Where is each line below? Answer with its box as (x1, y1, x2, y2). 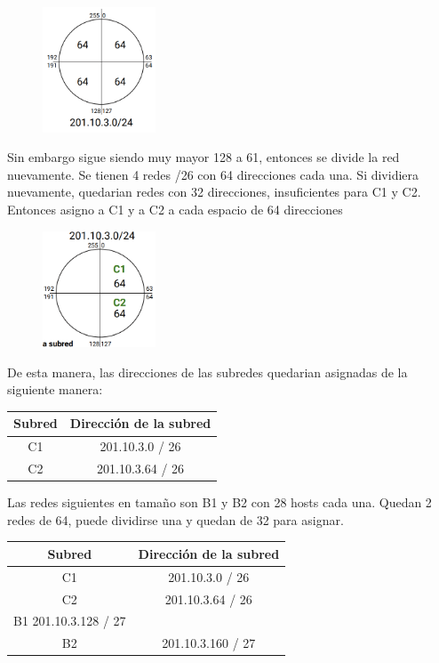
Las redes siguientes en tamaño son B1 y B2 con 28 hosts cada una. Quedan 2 (7, 493, 432, 512)
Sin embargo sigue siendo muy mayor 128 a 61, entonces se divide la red (7, 148, 400, 166)
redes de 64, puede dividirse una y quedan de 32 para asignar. (7, 510, 344, 529)
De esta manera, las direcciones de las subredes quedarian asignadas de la (7, 362, 408, 381)
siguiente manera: (7, 380, 103, 399)
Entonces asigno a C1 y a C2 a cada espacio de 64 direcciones (7, 200, 343, 219)
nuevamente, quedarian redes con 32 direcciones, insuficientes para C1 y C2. (7, 182, 421, 201)
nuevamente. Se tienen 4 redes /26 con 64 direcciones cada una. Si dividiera (7, 165, 419, 183)
